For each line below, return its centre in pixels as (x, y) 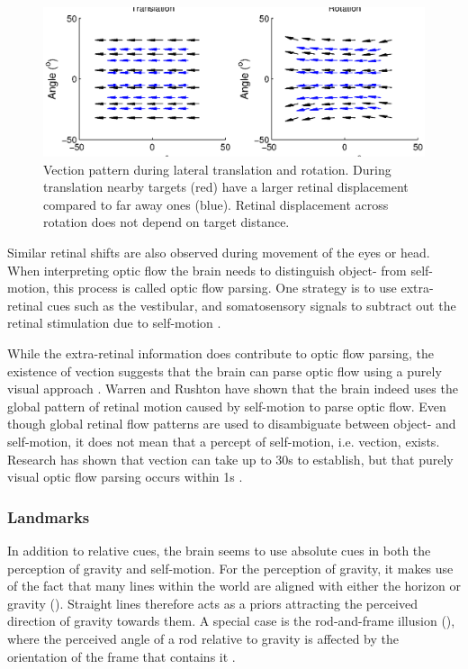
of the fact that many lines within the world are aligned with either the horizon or (234, 586)
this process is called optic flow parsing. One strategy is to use (225, 288)
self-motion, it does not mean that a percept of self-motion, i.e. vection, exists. (224, 441)
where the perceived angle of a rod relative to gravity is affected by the (203, 638)
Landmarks (49, 516)
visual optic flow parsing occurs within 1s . (125, 477)
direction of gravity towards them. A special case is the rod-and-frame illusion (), (231, 621)
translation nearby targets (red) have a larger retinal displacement (226, 187)
